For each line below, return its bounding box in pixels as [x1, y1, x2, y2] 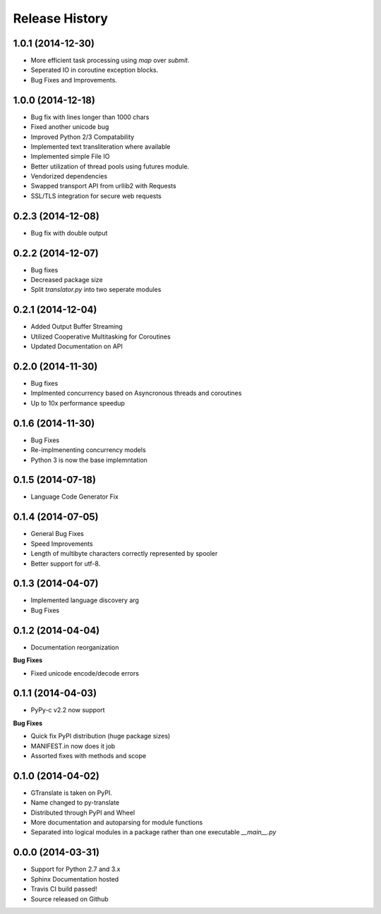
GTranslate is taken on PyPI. [30, 788, 113, 797]
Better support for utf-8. [30, 559, 101, 568]
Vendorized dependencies [30, 172, 108, 181]
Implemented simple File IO [30, 152, 110, 161]
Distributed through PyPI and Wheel [30, 808, 135, 817]
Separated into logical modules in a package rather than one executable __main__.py [30, 828, 277, 836]
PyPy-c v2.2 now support [30, 706, 105, 714]
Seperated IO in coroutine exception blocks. [30, 66, 159, 74]
